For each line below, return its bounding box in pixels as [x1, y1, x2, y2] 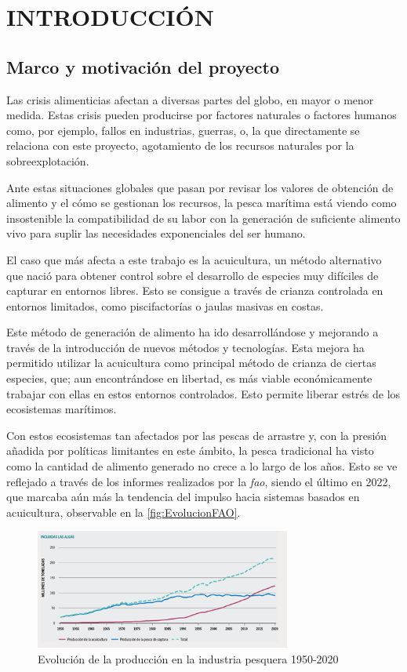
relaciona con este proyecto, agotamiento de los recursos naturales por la [6, 137, 354, 154]
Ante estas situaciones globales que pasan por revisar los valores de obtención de [6, 179, 394, 195]
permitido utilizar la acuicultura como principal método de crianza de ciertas [6, 354, 376, 371]
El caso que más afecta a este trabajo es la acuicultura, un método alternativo [6, 251, 382, 267]
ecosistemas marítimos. [6, 401, 117, 417]
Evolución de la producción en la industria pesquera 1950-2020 [38, 650, 339, 667]
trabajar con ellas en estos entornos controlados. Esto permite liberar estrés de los [6, 385, 401, 401]
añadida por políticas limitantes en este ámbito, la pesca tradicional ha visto [6, 442, 374, 459]
